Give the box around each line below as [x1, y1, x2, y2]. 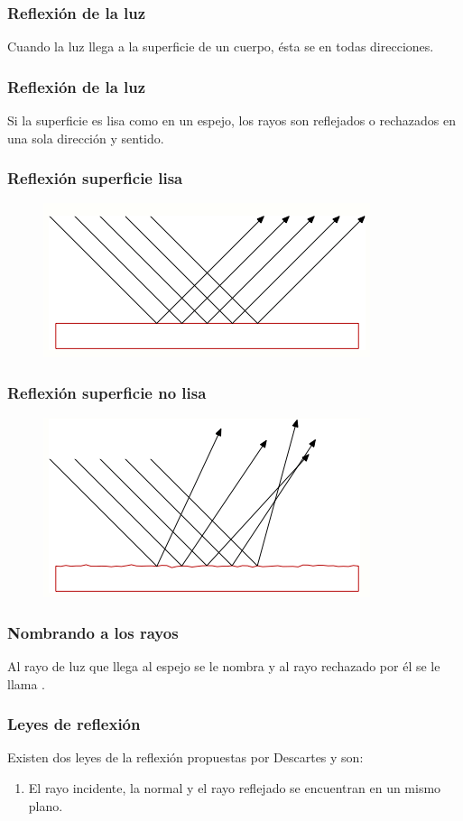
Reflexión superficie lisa [7, 167, 183, 189]
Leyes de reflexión [7, 713, 141, 735]
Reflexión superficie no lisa [7, 381, 207, 403]
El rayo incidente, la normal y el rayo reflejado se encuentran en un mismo [28, 779, 441, 798]
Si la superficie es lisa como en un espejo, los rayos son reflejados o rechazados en [7, 111, 456, 130]
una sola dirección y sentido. [7, 128, 164, 147]
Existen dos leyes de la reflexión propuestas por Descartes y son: [7, 748, 364, 767]
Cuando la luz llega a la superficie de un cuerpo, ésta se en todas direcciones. [7, 37, 434, 56]
